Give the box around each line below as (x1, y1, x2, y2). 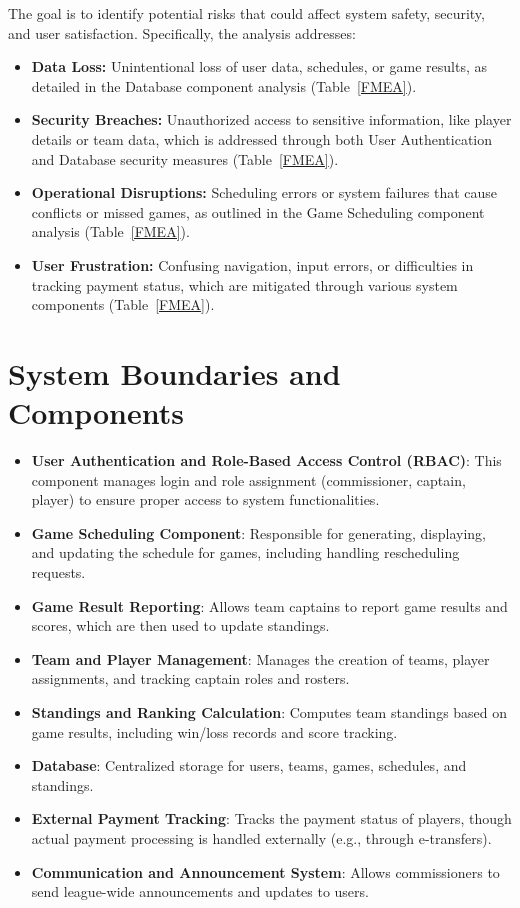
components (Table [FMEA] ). (31, 294, 215, 315)
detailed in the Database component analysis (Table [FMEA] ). (31, 75, 417, 96)
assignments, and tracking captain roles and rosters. (31, 668, 350, 689)
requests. (31, 562, 86, 582)
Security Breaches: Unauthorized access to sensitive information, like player (31, 109, 512, 130)
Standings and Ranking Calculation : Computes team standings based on (31, 701, 508, 722)
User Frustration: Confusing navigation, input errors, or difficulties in (31, 254, 474, 275)
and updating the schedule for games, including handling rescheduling (31, 542, 460, 563)
